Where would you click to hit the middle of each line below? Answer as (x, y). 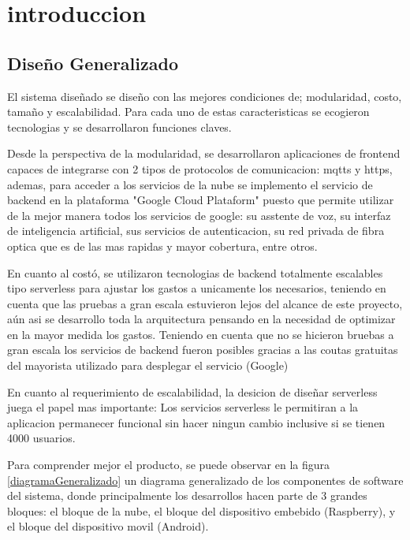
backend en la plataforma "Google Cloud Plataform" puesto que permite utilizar (201, 200)
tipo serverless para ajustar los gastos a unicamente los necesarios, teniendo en (197, 288)
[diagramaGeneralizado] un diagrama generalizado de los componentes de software (205, 480)
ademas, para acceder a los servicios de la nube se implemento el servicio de (190, 184)
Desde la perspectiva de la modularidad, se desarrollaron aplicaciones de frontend (204, 153)
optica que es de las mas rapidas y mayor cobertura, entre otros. (162, 246)
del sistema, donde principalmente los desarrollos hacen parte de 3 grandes (187, 495)
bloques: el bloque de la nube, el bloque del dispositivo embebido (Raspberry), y (201, 510)
